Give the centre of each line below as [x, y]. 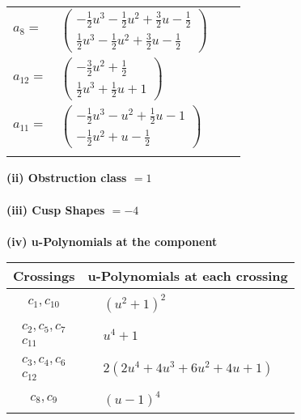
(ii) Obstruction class [67, 178]
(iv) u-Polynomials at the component [112, 241]
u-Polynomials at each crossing [188, 276]
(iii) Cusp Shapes [56, 209]
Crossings [44, 276]
